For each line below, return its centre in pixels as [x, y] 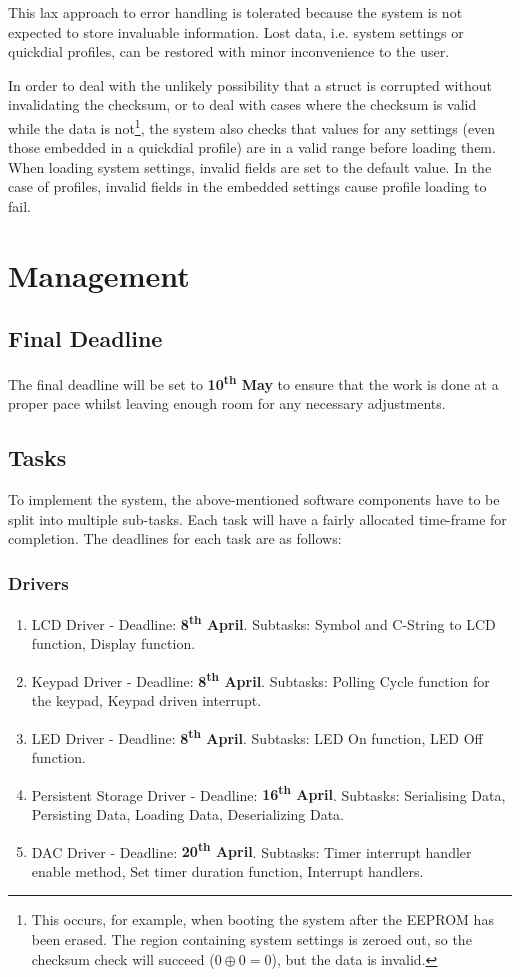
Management [99, 274]
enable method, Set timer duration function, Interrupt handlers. [227, 870]
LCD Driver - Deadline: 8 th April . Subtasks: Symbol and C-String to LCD [263, 622]
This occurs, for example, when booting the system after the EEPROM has [262, 919]
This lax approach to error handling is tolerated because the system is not [235, 12]
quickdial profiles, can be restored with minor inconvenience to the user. [229, 51]
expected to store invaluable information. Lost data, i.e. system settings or [236, 31]
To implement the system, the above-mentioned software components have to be [254, 499]
